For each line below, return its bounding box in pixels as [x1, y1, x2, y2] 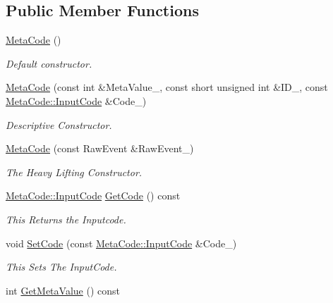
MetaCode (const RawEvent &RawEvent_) [6, 141, 194, 156]
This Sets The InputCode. [6, 259, 117, 274]
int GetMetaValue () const [6, 283, 120, 297]
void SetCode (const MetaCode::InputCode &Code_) [6, 235, 237, 250]
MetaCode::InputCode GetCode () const [6, 188, 181, 203]
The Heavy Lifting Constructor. [6, 164, 143, 179]
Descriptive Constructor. [6, 117, 112, 132]
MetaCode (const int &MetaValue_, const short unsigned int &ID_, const [6, 80, 328, 94]
